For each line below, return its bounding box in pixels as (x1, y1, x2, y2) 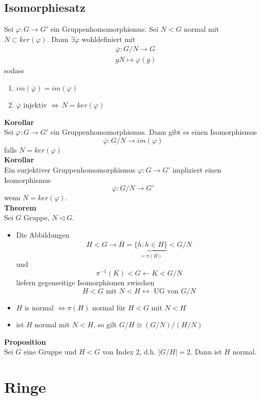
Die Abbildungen (16, 229, 70, 240)
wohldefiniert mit (81, 33, 136, 44)
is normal (25, 302, 54, 312)
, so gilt (93, 319, 117, 330)
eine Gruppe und (24, 346, 77, 357)
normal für (92, 302, 126, 312)
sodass (4, 65, 24, 76)
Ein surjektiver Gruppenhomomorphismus (4, 164, 136, 175)
